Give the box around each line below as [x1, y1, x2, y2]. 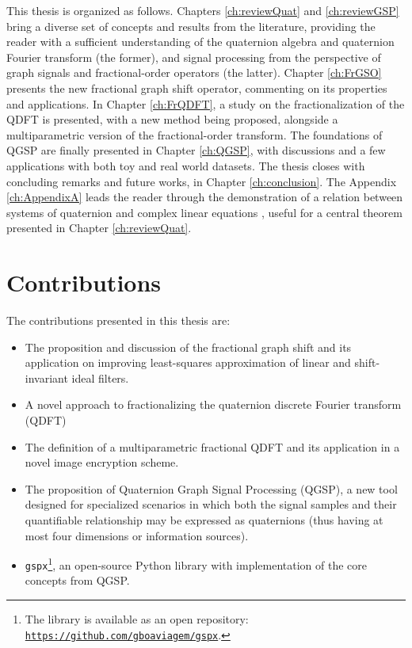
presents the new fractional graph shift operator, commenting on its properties [6, 79, 387, 96]
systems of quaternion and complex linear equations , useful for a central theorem [6, 204, 402, 220]
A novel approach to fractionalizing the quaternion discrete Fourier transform [25, 396, 402, 413]
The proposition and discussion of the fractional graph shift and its [25, 338, 352, 355]
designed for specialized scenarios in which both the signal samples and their [25, 496, 397, 513]
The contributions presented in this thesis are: [6, 312, 231, 329]
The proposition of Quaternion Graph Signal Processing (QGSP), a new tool [25, 480, 398, 497]
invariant [25, 369, 68, 386]
